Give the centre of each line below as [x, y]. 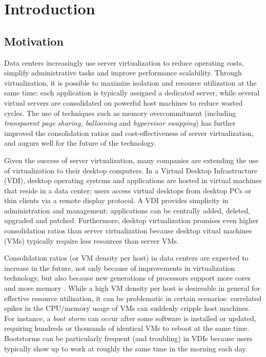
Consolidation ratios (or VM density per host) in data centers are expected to [126, 258]
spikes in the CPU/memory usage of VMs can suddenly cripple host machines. [127, 308]
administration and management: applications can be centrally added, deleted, [127, 210]
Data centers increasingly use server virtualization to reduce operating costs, [124, 62]
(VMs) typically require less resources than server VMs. [91, 240]
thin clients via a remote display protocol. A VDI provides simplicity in [116, 200]
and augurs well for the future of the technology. [80, 143]
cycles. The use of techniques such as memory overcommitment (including [120, 113]
